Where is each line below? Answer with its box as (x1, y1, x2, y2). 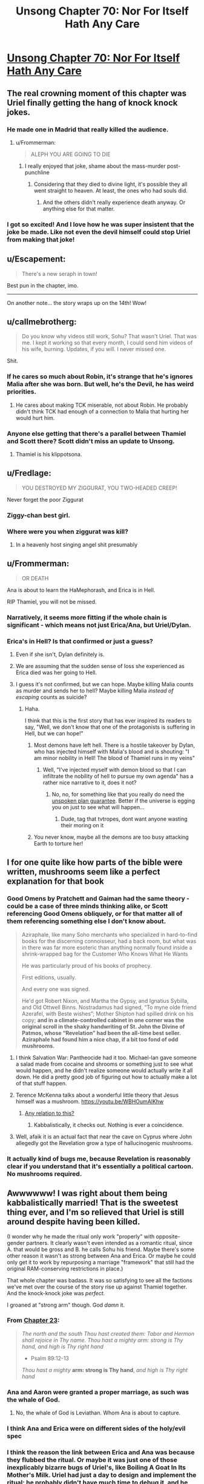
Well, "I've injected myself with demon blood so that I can (42, 766, 186, 773)
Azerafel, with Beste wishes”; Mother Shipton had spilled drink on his (21, 1010, 194, 1017)
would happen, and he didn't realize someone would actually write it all (15, 1066, 193, 1074)
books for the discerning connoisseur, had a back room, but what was (21, 937, 197, 945)
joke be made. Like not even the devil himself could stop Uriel (7, 228, 191, 236)
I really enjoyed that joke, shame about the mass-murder (24, 162, 166, 169)
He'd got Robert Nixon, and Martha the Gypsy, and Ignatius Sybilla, (21, 997, 189, 1004)
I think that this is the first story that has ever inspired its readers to (24, 717, 192, 724)
